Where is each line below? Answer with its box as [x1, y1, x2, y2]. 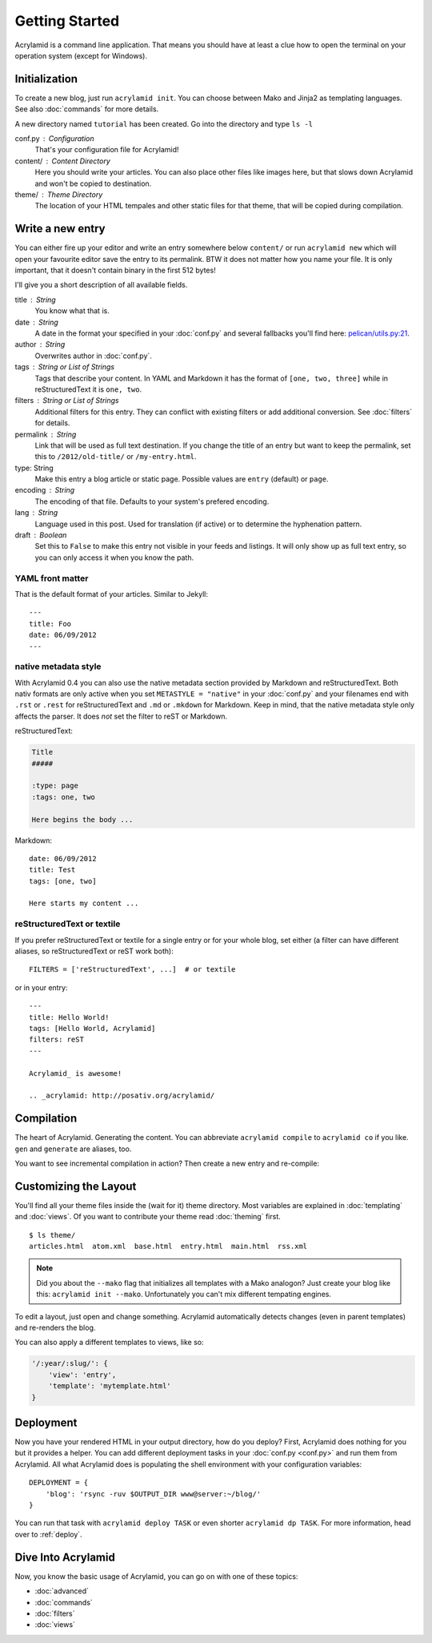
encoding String [14, 485, 75, 495]
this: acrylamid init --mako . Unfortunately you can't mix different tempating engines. [36, 1290, 332, 1299]
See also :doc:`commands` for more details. [14, 104, 159, 114]
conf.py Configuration [14, 134, 95, 143]
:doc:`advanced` [34, 1586, 90, 1596]
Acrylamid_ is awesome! [29, 1069, 122, 1077]
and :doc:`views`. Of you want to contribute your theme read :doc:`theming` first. [14, 1212, 281, 1222]
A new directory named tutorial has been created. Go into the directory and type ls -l [14, 119, 314, 128]
